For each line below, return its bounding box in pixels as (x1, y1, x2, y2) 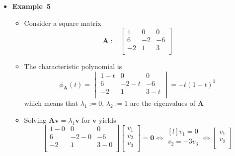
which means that (24, 98, 78, 108)
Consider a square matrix (24, 17, 101, 28)
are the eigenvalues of (130, 98, 196, 108)
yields (98, 114, 116, 125)
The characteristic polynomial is (24, 61, 122, 72)
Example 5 (12, 1, 51, 11)
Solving (24, 114, 47, 125)
